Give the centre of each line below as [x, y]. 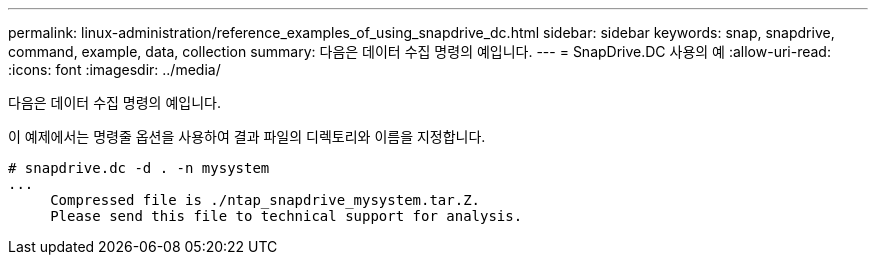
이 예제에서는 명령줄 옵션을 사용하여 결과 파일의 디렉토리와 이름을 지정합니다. [247, 136]
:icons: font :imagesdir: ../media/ [114, 69]
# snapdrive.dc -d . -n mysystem [139, 168]
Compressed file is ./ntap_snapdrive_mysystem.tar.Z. [265, 200]
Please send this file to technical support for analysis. [286, 216]
